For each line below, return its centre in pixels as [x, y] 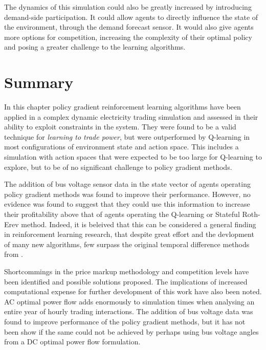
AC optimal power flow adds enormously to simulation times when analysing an [129, 301]
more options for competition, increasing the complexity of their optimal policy [128, 37]
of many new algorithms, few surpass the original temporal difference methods [127, 244]
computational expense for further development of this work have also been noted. [133, 291]
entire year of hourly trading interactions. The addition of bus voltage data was [129, 311]
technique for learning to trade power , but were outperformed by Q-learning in [127, 136]
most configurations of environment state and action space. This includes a [121, 147]
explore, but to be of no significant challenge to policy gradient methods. [118, 167]
